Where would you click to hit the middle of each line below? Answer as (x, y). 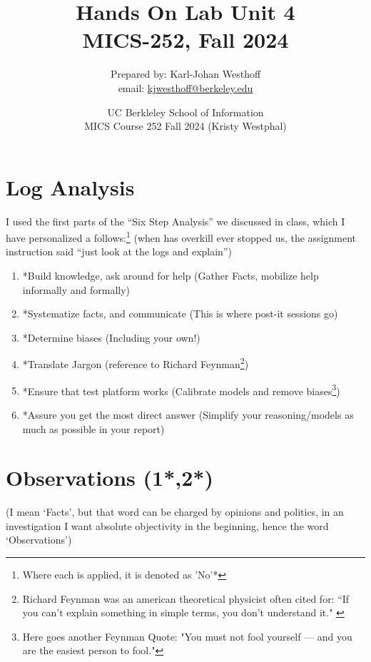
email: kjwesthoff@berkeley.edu (185, 87)
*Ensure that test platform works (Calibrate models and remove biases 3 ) (181, 389)
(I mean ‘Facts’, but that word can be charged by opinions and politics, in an (175, 512)
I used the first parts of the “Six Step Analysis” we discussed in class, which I (176, 221)
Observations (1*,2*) (110, 478)
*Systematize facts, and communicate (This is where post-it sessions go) (180, 314)
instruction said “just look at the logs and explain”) (119, 251)
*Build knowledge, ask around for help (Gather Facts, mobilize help (171, 276)
